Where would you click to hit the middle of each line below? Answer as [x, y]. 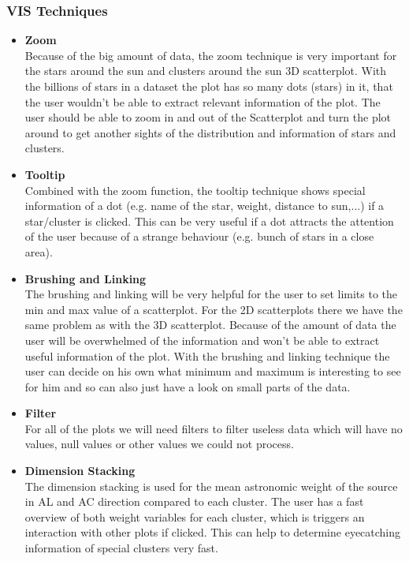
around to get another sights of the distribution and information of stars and [210, 132]
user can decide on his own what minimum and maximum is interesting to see [213, 371]
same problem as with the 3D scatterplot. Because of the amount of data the [210, 325]
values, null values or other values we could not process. [159, 444]
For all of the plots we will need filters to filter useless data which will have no [214, 428]
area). [39, 251]
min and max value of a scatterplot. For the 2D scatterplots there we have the [214, 309]
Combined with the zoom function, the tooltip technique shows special [195, 190]
